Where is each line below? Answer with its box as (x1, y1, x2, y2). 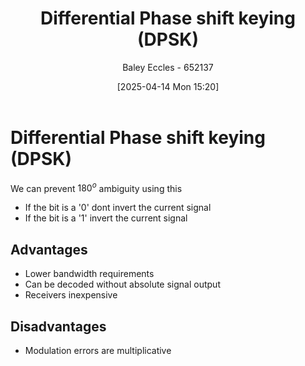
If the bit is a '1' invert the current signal (24, 212, 188, 224)
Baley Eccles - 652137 (122, 61, 214, 73)
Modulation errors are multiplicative (24, 344, 172, 356)
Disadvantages (10, 318, 107, 335)
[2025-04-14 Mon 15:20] (116, 80, 220, 92)
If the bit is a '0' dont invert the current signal (24, 202, 212, 214)
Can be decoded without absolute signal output (24, 278, 221, 291)
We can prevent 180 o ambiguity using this (10, 180, 183, 194)
